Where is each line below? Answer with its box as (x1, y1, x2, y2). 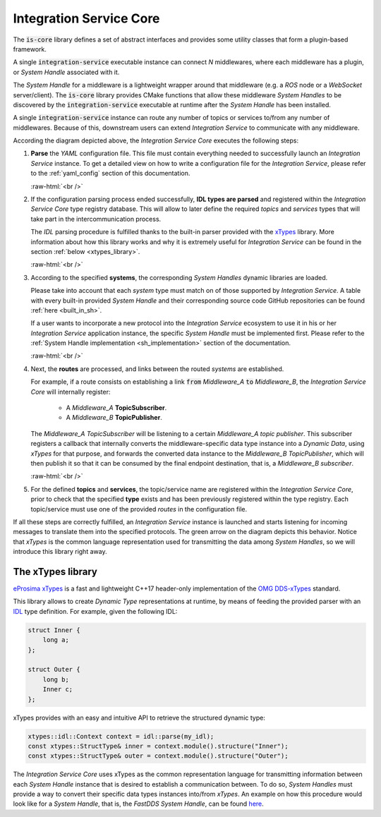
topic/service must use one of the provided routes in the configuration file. (30, 504, 248, 513)
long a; (42, 636, 70, 644)
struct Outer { (28, 665, 80, 674)
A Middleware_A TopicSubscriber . (66, 404, 167, 412)
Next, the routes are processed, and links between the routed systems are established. (30, 364, 284, 373)
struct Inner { (28, 626, 80, 634)
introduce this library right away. (13, 547, 107, 556)
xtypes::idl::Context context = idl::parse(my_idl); (28, 732, 214, 740)
